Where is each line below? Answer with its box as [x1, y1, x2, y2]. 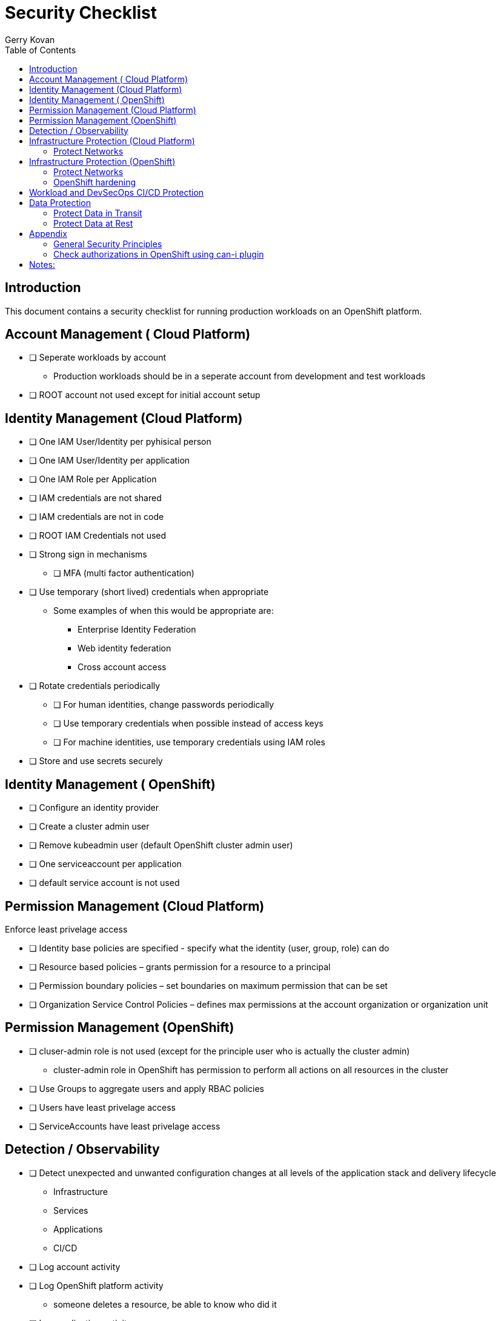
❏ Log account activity [29, 1261, 121, 1272]
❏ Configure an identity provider [29, 802, 159, 813]
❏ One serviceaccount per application [29, 859, 182, 870]
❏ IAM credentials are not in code [29, 511, 164, 522]
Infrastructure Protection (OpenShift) [29, 156, 176, 167]
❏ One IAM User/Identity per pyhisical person [29, 436, 211, 447]
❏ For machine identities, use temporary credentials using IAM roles [53, 737, 325, 748]
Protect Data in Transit [53, 207, 142, 218]
